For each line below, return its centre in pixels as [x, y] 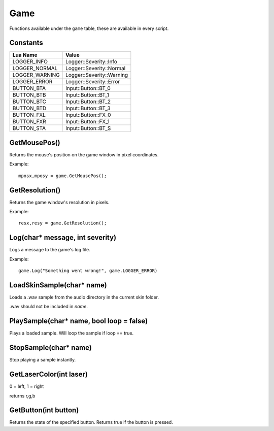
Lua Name [25, 55]
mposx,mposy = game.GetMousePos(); [63, 176]
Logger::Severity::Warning [97, 75]
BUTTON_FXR [29, 122]
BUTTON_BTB [29, 95]
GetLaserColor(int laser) [49, 374]
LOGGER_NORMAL [35, 69]
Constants [26, 43]
